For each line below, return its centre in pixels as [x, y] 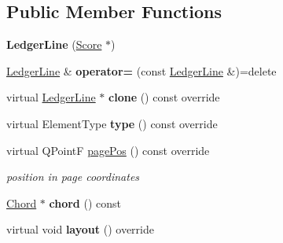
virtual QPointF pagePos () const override [108, 150]
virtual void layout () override [80, 229]
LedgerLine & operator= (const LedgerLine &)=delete [141, 70]
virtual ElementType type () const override [112, 123]
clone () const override [164, 97]
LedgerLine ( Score [54, 44]
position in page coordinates [73, 177]
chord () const [85, 202]
